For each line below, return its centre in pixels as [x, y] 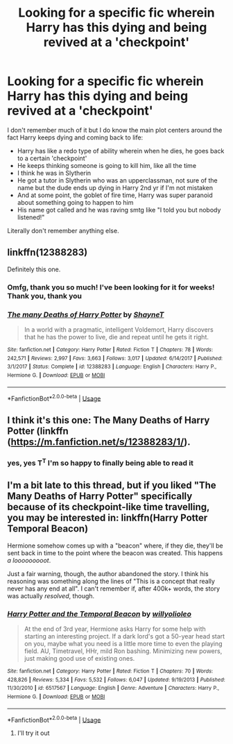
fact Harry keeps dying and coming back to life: [75, 137]
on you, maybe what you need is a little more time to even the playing [123, 644]
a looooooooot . [29, 560]
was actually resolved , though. [51, 595]
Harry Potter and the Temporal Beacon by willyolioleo [100, 614]
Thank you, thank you [44, 296]
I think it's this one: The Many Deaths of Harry [109, 420]
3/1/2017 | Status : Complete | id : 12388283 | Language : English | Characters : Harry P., [112, 367]
